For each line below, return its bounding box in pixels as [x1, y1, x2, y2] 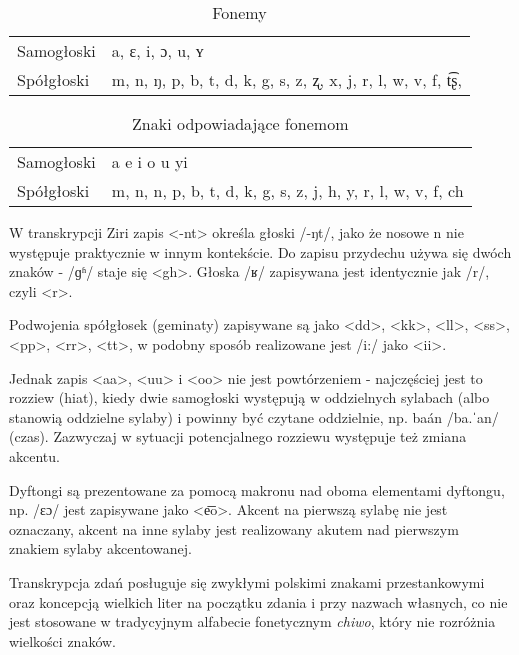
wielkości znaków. [9, 630, 117, 651]
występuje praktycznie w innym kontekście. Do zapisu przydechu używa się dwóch [9, 241, 512, 262]
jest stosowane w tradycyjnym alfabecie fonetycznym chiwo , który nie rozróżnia [9, 611, 496, 632]
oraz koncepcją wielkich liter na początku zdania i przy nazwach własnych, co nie [9, 591, 508, 612]
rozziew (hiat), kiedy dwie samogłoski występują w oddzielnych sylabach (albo [9, 387, 490, 408]
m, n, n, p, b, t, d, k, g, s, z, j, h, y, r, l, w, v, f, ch [111, 179, 464, 202]
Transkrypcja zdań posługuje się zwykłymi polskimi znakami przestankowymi [9, 571, 485, 592]
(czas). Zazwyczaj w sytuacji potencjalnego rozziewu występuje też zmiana [9, 426, 467, 447]
